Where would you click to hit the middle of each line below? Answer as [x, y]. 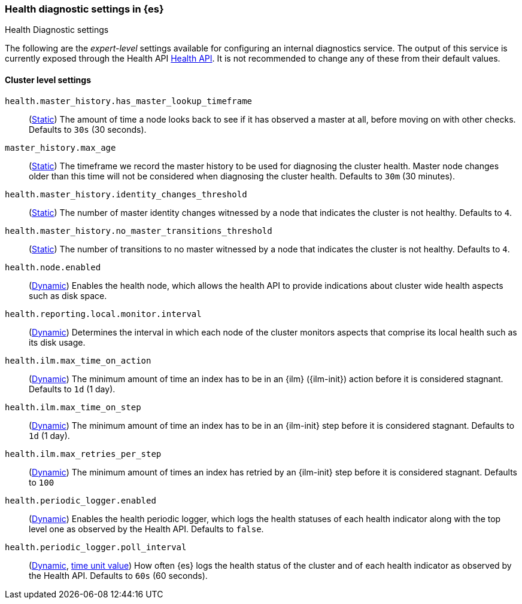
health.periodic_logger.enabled [81, 500]
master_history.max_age [60, 147]
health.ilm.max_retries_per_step [83, 454]
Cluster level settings [48, 80]
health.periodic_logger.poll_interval [96, 547]
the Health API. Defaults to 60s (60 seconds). [118, 575]
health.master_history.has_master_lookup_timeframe [129, 101]
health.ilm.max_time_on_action [78, 360]
